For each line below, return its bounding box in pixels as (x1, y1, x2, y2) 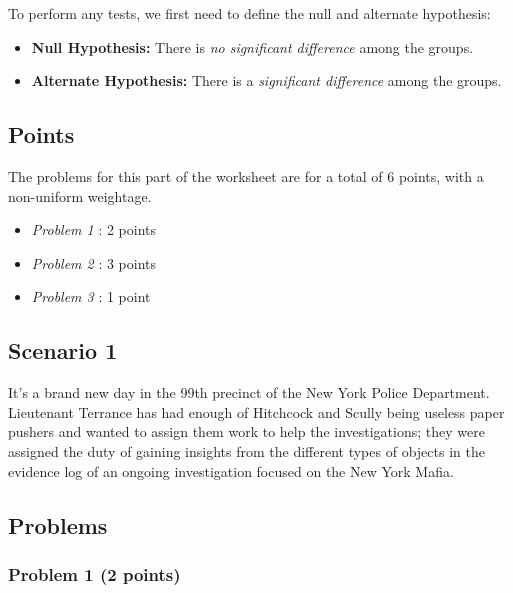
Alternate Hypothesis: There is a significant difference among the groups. (31, 70, 502, 91)
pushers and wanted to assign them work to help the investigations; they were (8, 421, 485, 442)
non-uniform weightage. (8, 185, 152, 206)
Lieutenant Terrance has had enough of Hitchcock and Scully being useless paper (8, 401, 505, 422)
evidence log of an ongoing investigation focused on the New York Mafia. (8, 460, 454, 481)
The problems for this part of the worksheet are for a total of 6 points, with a (8, 165, 484, 186)
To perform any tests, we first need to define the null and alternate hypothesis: (8, 3, 491, 23)
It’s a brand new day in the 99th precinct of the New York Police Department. (8, 382, 490, 403)
